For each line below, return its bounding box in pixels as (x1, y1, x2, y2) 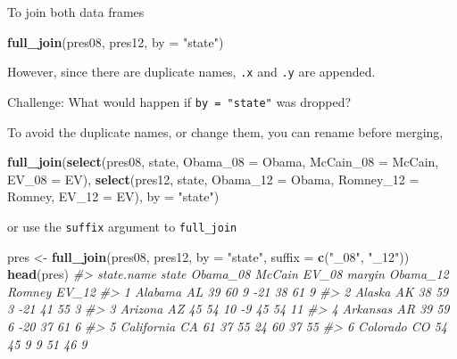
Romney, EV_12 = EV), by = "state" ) (7, 187, 220, 206)
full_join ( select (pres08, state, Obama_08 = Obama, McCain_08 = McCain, (7, 152, 439, 171)
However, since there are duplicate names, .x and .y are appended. (7, 62, 376, 81)
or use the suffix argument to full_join (7, 216, 237, 235)
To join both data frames (7, 3, 145, 20)
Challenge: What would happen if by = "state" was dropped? (7, 92, 352, 110)
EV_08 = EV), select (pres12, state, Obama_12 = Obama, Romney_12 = (7, 169, 420, 188)
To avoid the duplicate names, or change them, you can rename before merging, (7, 122, 444, 141)
